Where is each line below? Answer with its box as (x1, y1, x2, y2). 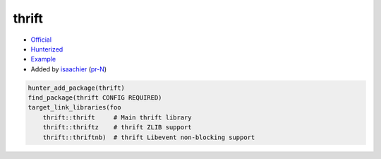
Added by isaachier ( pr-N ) (30, 64, 107, 73)
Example (30, 55, 56, 64)
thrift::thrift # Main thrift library (42, 113, 192, 122)
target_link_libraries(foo (28, 103, 121, 112)
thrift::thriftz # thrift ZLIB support (42, 124, 192, 131)
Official (30, 35, 52, 44)
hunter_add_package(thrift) (28, 83, 125, 92)
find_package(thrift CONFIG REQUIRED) (28, 94, 162, 102)
